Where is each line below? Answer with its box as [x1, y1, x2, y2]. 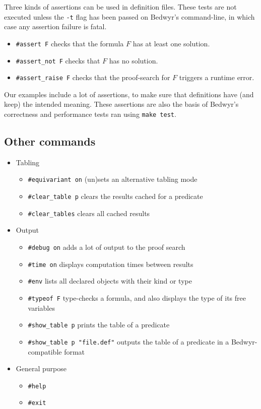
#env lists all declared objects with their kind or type [28, 276, 192, 286]
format [64, 346, 85, 357]
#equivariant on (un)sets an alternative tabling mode [28, 174, 198, 184]
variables [28, 302, 55, 313]
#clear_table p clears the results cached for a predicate [28, 191, 203, 201]
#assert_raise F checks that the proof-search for [16, 72, 170, 83]
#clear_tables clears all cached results [28, 208, 150, 218]
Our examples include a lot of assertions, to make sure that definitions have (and [4, 89, 254, 99]
